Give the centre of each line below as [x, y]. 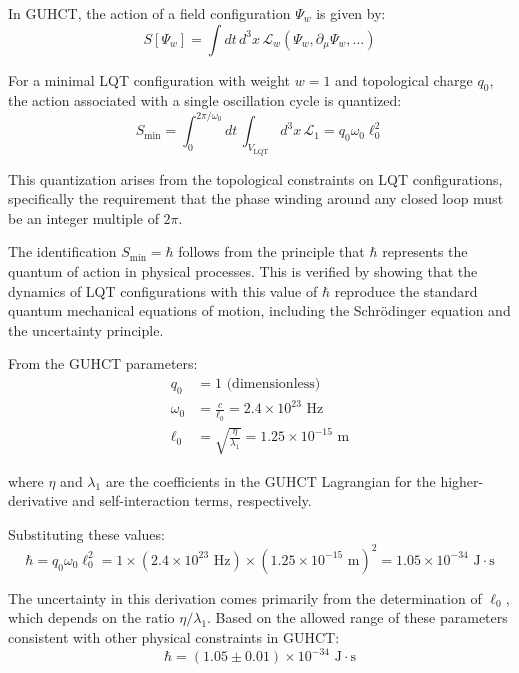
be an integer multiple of [83, 217]
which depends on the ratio [91, 617]
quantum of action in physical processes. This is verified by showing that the [243, 271]
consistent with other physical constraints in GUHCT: [174, 637]
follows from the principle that [271, 251]
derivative [38, 500]
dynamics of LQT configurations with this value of [163, 290]
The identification [62, 251]
